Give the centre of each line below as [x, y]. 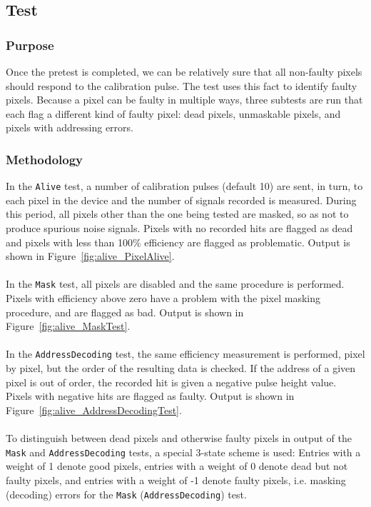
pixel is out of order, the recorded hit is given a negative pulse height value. [171, 382]
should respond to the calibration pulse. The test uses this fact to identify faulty [182, 85]
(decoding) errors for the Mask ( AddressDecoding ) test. [126, 494]
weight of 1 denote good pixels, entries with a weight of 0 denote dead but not [177, 466]
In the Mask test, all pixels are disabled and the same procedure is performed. [175, 284]
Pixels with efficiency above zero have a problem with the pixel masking [163, 298]
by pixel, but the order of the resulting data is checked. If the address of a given [181, 368]
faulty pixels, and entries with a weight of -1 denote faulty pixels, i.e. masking [176, 480]
